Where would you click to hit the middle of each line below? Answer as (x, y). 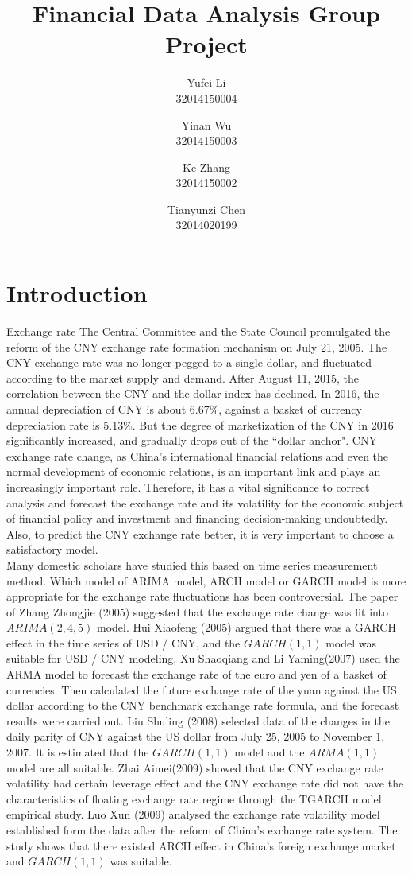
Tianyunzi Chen (206, 209)
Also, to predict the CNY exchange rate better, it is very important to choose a (200, 533)
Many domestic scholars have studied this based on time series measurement (192, 564)
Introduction (77, 293)
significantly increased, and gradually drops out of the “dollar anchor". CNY (192, 440)
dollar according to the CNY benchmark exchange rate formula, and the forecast (203, 705)
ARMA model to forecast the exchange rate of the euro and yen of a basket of (196, 674)
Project (206, 44)
